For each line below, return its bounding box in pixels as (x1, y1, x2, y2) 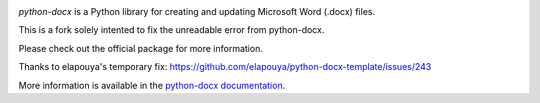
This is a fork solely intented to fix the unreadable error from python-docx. (18, 24, 325, 36)
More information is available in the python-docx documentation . (18, 79, 286, 91)
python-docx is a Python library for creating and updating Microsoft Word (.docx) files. (18, 6, 375, 17)
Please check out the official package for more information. (18, 42, 264, 54)
